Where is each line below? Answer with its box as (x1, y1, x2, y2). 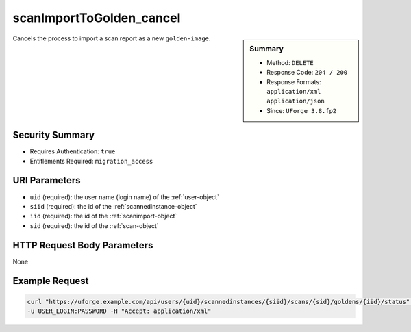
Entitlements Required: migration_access (29, 157, 153, 165)
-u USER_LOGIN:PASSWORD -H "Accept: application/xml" (27, 307, 212, 315)
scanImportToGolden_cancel (12, 10, 181, 25)
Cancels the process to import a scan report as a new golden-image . (12, 34, 211, 42)
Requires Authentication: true (29, 147, 116, 155)
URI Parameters (12, 175, 82, 186)
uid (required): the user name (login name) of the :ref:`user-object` (29, 192, 219, 201)
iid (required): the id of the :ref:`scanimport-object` (29, 212, 177, 220)
